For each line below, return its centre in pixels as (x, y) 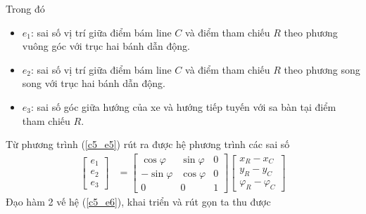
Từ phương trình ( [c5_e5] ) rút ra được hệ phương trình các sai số (148, 144)
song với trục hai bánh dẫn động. (94, 83)
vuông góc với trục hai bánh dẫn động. (106, 46)
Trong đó (25, 8)
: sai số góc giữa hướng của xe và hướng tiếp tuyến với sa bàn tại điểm (184, 106)
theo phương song (322, 69)
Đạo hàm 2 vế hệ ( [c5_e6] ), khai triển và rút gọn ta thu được (138, 201)
